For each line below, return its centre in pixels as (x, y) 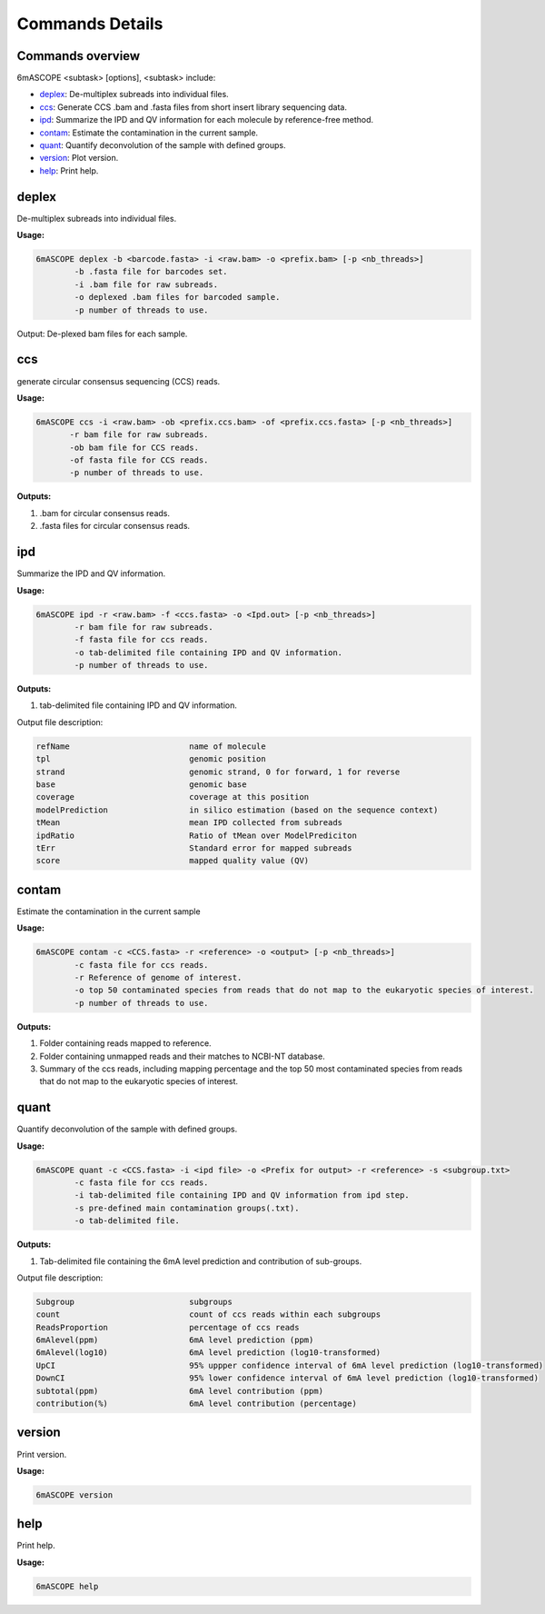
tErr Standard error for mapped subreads (194, 848)
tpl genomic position (151, 759)
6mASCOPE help (67, 1586)
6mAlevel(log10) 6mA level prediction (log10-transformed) (208, 1353)
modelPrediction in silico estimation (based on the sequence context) (237, 810)
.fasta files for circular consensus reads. (115, 526)
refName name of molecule (151, 746)
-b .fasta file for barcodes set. (151, 272)
